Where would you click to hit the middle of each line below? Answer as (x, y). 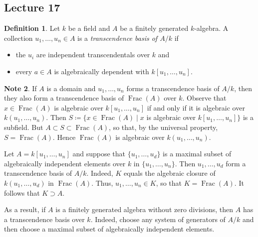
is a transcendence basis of (118, 38)
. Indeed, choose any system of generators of (158, 219)
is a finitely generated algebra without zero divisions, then (144, 209)
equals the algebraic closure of (169, 173)
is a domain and (71, 88)
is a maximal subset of (197, 154)
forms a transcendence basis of (173, 88)
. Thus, (102, 182)
